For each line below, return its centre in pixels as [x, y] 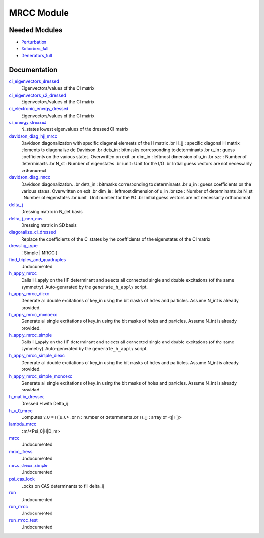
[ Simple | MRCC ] [39, 253]
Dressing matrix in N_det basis [52, 212]
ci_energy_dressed [28, 122]
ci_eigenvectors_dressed [34, 81]
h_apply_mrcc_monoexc [33, 315]
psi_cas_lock [22, 479]
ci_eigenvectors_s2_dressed [37, 95]
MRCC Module [39, 13]
